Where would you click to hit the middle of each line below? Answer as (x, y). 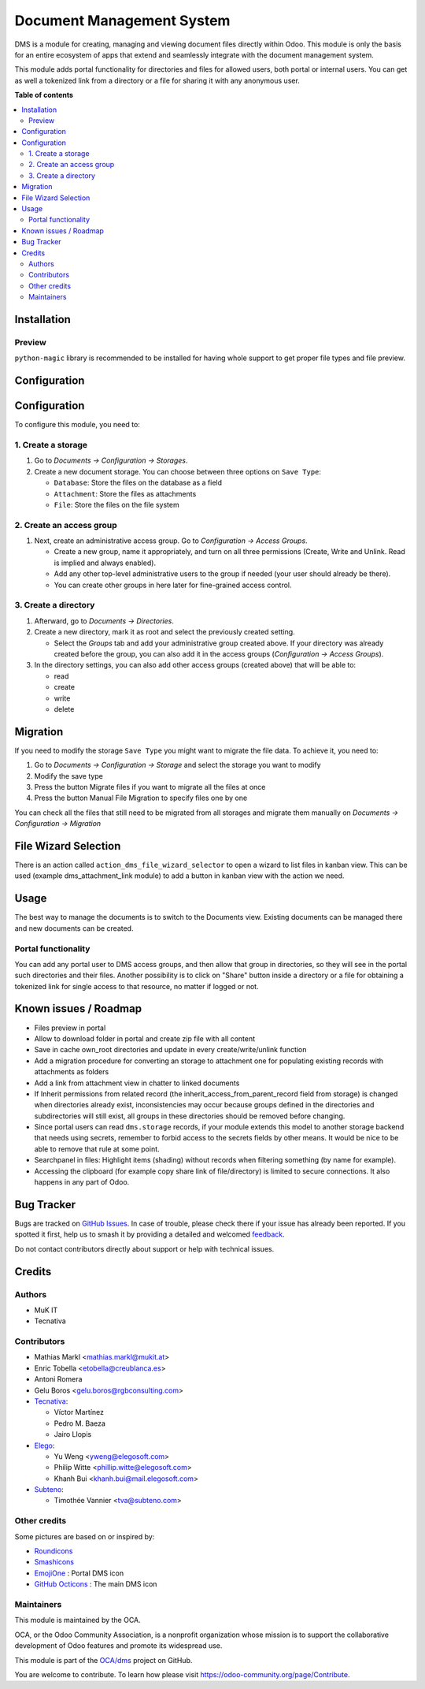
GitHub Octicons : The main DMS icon (96, 1584)
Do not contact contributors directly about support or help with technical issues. (144, 1248)
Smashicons (54, 1562)
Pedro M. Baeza (80, 1423)
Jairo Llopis (73, 1434)
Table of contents (44, 95)
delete (64, 709)
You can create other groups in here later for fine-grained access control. (173, 585)
